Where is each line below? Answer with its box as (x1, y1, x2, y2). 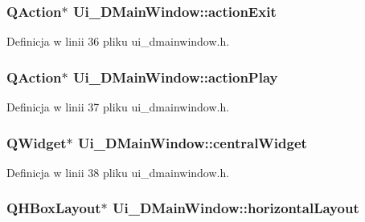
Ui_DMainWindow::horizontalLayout (113, 198, 359, 218)
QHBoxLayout (6, 198, 101, 218)
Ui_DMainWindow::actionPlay (73, 67, 278, 87)
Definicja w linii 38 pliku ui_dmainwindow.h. (6, 163, 230, 180)
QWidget (6, 132, 67, 152)
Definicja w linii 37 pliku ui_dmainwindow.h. (6, 99, 230, 115)
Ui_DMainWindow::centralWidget (78, 132, 307, 152)
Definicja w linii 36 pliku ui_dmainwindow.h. (6, 33, 230, 50)
